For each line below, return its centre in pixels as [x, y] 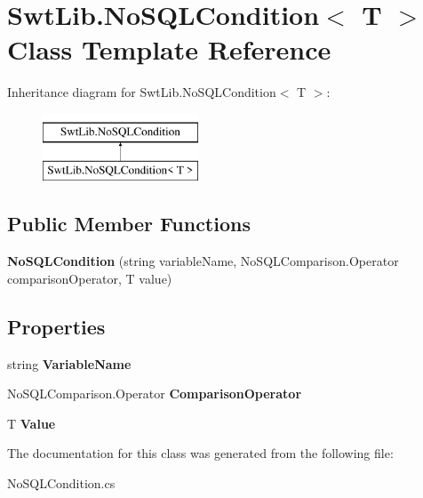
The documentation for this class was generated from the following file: [200, 453]
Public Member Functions [129, 224]
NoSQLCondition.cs [61, 483]
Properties [56, 326]
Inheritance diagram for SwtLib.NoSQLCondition [142, 92]
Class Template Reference [169, 49]
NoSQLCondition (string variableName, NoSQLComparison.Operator [203, 261]
